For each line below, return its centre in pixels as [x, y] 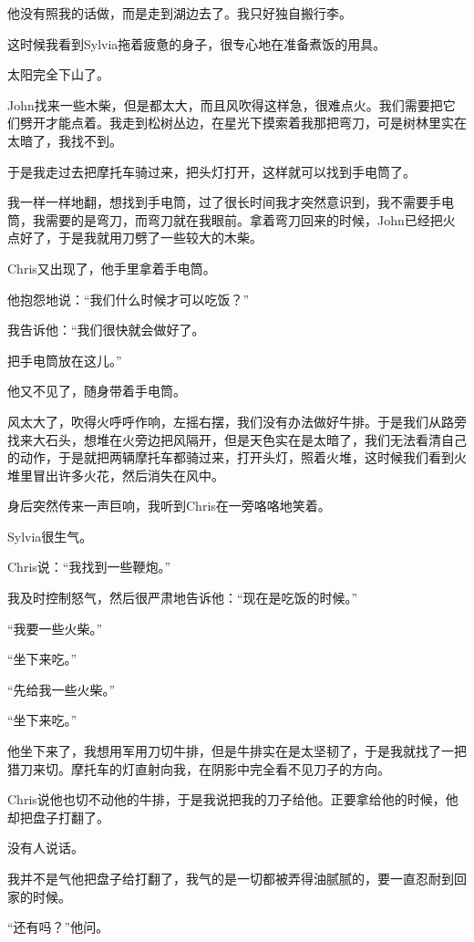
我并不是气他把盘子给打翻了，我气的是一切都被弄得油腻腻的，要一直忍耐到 [231, 878]
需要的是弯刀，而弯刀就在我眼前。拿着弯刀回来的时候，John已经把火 [250, 219]
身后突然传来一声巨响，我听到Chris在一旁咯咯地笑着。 [169, 506]
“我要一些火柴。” [55, 628]
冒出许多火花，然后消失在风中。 [128, 475]
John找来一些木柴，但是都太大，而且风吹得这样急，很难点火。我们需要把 [225, 104]
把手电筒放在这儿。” [65, 360]
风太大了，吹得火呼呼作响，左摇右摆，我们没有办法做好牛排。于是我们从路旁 [237, 421]
